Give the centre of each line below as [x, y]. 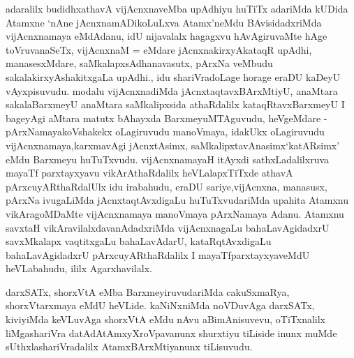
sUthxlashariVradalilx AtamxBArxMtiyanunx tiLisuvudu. [129, 346]
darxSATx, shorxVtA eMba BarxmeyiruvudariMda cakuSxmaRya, [148, 291]
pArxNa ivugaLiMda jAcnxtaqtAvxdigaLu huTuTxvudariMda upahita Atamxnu [177, 200]
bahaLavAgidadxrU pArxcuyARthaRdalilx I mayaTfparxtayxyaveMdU [158, 254]
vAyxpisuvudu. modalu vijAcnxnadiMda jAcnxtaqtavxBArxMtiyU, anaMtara [172, 90]
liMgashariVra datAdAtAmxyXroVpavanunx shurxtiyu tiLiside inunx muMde [171, 333]
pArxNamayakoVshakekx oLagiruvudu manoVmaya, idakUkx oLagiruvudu [165, 132]
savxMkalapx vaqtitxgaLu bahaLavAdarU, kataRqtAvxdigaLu [139, 241]
